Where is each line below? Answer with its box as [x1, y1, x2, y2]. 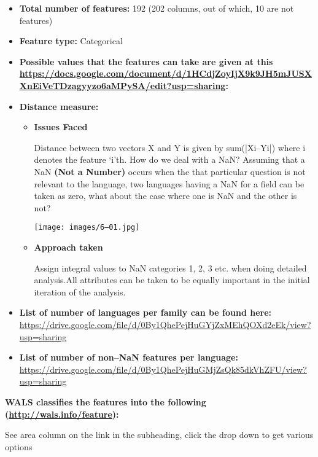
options [5, 440, 33, 453]
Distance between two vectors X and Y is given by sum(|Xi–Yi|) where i [34, 141, 306, 154]
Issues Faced [34, 120, 88, 133]
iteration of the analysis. [34, 285, 126, 298]
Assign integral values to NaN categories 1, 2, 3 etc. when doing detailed [34, 261, 307, 274]
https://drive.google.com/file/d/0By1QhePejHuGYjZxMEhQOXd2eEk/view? [19, 318, 311, 330]
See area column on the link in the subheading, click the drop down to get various [5, 428, 314, 441]
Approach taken [34, 240, 103, 253]
